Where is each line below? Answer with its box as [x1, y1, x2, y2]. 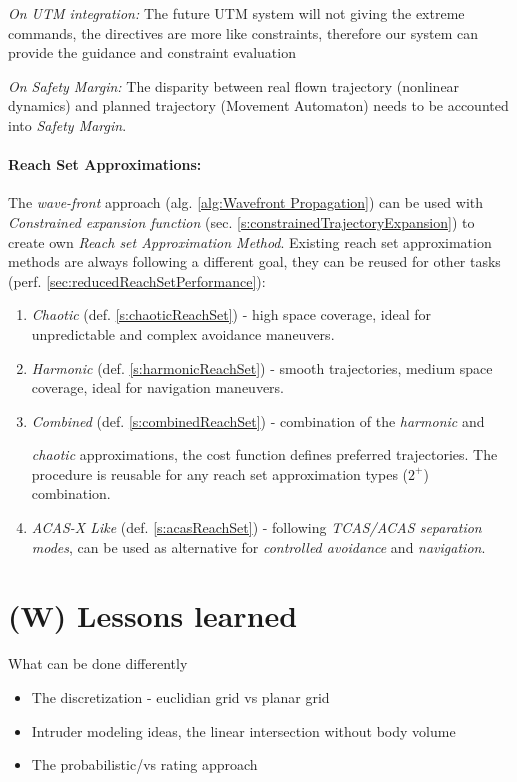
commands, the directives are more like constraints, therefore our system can [8, 22, 479, 43]
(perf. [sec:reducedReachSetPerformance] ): [8, 270, 266, 291]
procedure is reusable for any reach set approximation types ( [31, 463, 409, 484]
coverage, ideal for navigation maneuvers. [31, 377, 284, 398]
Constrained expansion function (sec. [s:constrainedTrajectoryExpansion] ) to [8, 211, 475, 232]
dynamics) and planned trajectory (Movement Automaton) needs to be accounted [8, 95, 509, 116]
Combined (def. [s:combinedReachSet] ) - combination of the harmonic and [31, 410, 485, 431]
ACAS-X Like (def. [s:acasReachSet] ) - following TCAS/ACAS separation [31, 517, 482, 538]
